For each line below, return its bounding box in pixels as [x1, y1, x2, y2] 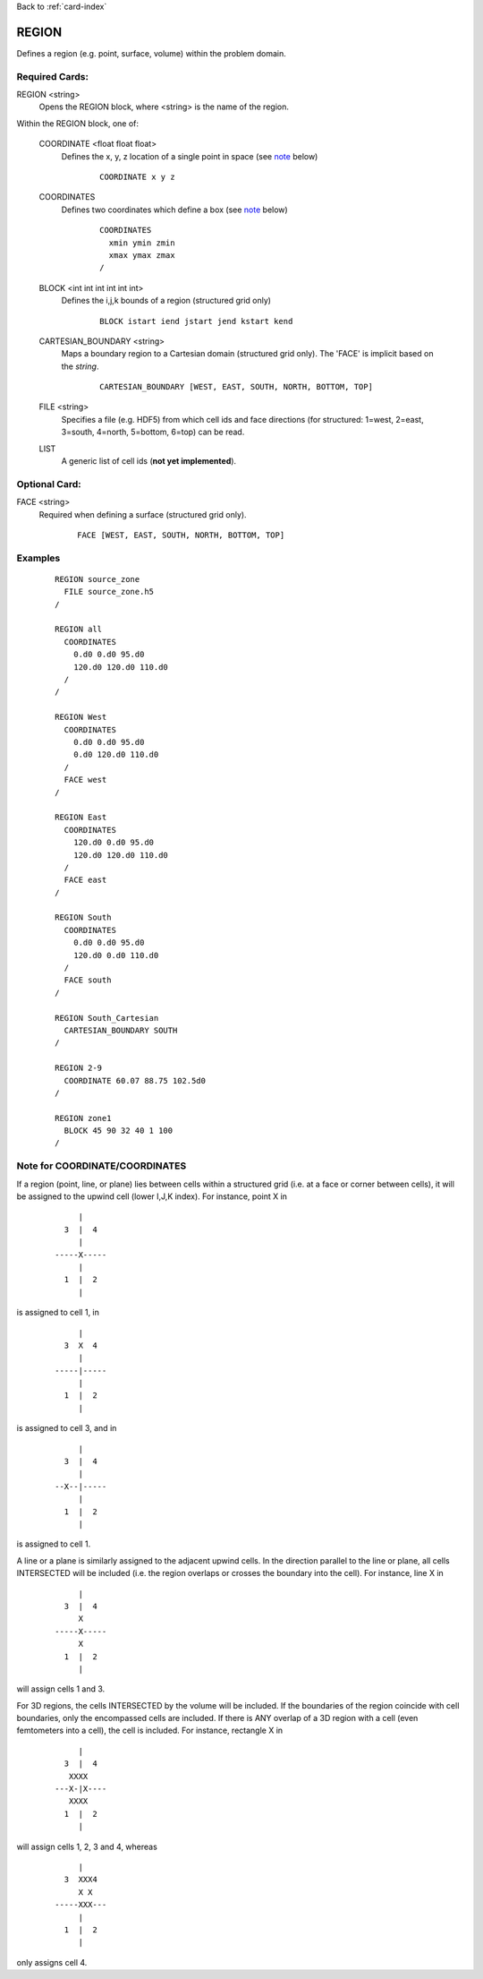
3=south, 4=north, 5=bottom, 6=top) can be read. [61, 426, 245, 438]
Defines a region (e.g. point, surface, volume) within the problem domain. [16, 47, 286, 58]
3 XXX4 [64, 1874, 97, 1885]
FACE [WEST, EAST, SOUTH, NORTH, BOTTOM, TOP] [77, 529, 285, 540]
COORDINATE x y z [99, 172, 175, 182]
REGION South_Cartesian [55, 1013, 159, 1023]
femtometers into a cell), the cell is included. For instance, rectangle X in [16, 1725, 284, 1736]
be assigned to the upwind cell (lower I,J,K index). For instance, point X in [16, 1191, 288, 1202]
